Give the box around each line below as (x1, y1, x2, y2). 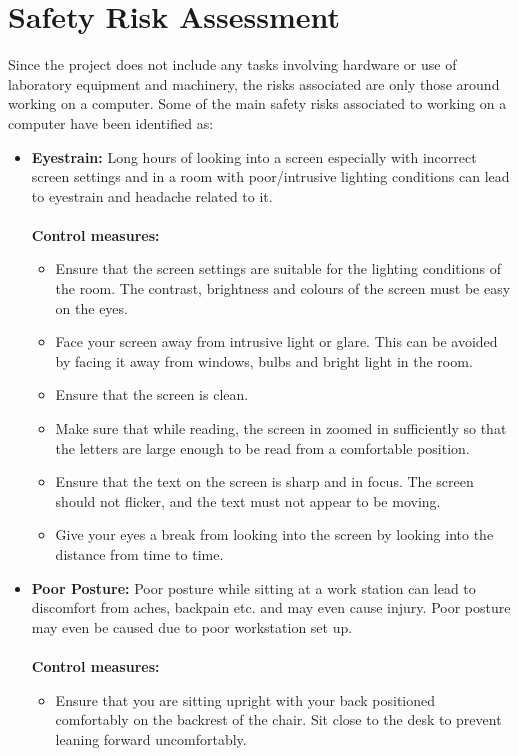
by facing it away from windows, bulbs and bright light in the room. (55, 350, 473, 371)
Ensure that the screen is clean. (55, 384, 249, 405)
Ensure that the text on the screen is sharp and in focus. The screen (55, 471, 474, 492)
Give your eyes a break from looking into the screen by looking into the (55, 524, 494, 545)
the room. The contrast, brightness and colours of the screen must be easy (55, 278, 511, 299)
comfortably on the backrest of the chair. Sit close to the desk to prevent (55, 709, 502, 730)
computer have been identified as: (8, 112, 214, 133)
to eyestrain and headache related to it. (31, 185, 273, 206)
